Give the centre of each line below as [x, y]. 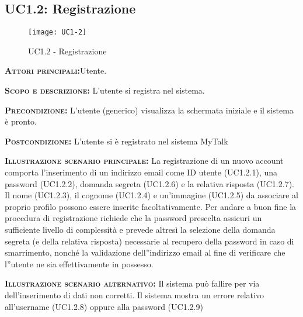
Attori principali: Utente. [56, 70]
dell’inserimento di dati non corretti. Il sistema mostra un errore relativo [134, 294]
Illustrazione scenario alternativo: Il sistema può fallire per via [132, 283]
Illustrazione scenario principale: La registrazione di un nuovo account [144, 161]
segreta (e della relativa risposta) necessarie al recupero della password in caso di [149, 241]
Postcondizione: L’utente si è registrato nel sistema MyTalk [116, 141]
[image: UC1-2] [58, 32]
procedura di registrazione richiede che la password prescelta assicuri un [133, 218]
